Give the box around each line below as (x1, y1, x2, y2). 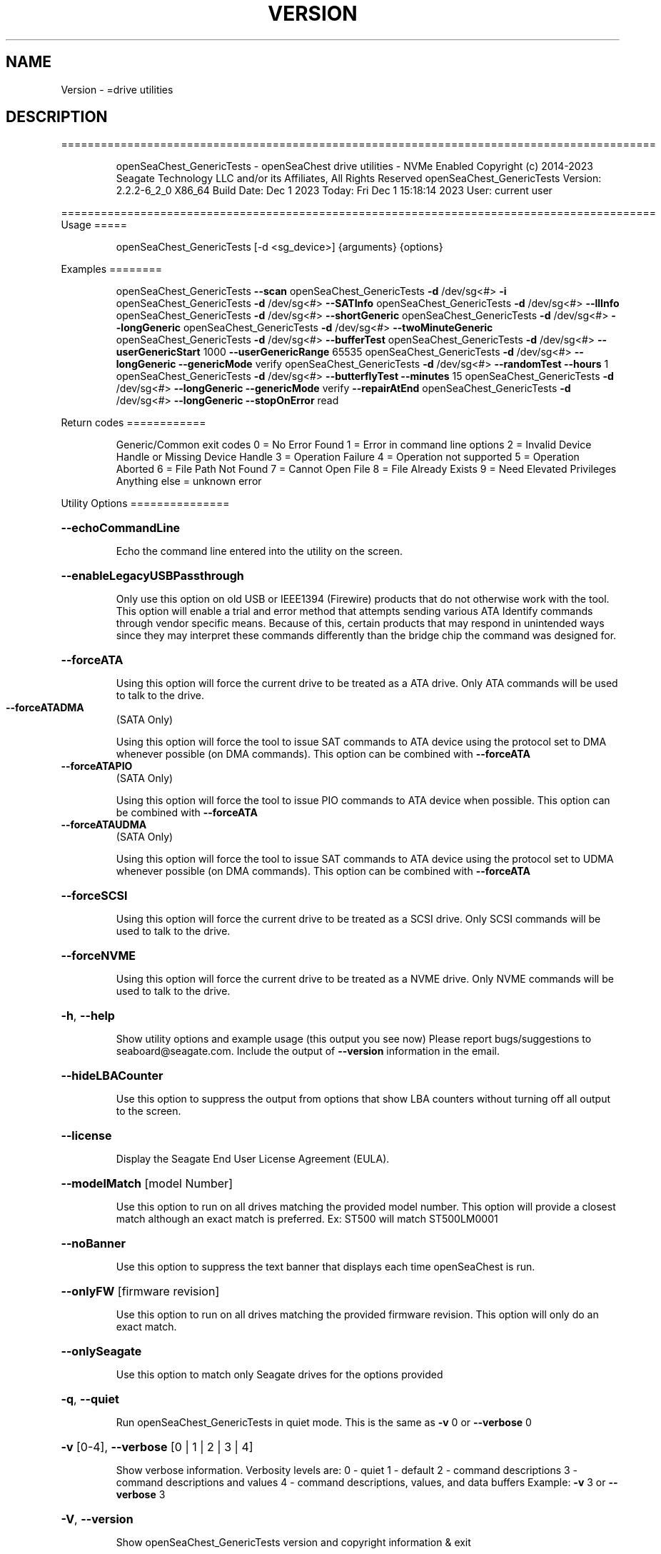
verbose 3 (116, 1488, 166, 1501)
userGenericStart (116, 346, 201, 359)
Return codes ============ (61, 416, 206, 429)
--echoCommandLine (61, 521, 181, 536)
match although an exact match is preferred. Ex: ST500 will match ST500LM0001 (116, 1213, 498, 1225)
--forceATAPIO (61, 760, 133, 773)
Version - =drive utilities (61, 83, 173, 96)
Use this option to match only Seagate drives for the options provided (116, 1368, 443, 1381)
